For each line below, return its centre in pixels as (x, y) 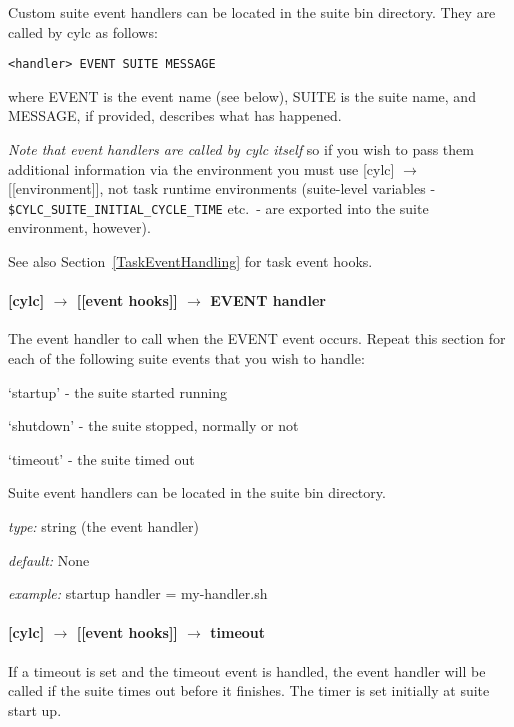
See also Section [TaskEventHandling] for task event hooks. (190, 261)
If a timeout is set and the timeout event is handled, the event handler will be (247, 670)
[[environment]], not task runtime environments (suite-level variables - (222, 188)
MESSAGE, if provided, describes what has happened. (175, 115)
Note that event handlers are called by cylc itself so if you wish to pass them (241, 149)
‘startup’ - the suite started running (117, 391)
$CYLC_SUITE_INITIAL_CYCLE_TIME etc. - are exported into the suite (218, 207)
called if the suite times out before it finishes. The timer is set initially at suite (249, 690)
